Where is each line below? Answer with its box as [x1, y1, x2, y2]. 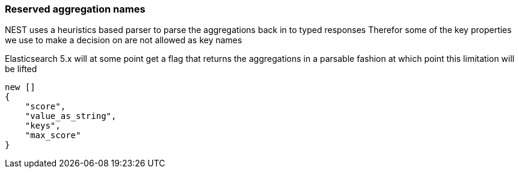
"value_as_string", [25, 111, 117, 121]
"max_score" [25, 130, 81, 141]
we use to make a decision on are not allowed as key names [5, 35, 242, 46]
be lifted [5, 64, 37, 74]
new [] [5, 82, 35, 93]
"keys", [25, 121, 61, 131]
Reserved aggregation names [5, 3, 146, 15]
